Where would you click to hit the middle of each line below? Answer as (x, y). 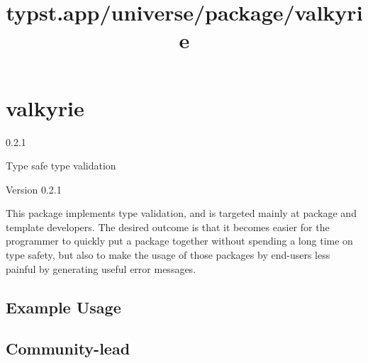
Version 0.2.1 (34, 189)
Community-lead (68, 348)
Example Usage (63, 307)
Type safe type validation (61, 166)
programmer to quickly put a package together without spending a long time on (179, 241)
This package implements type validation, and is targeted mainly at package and (181, 213)
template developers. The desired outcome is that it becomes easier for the (168, 227)
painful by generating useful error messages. (101, 268)
